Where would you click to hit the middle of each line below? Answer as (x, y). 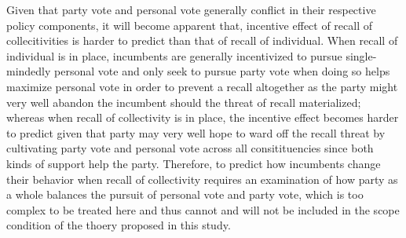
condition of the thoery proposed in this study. (119, 225)
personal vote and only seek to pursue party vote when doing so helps (222, 71)
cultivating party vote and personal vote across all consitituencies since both (190, 148)
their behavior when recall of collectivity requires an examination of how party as (202, 179)
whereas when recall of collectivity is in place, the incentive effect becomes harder (203, 117)
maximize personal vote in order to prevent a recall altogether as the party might (202, 86)
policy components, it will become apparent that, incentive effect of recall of (190, 25)
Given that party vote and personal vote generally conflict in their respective (191, 9)
